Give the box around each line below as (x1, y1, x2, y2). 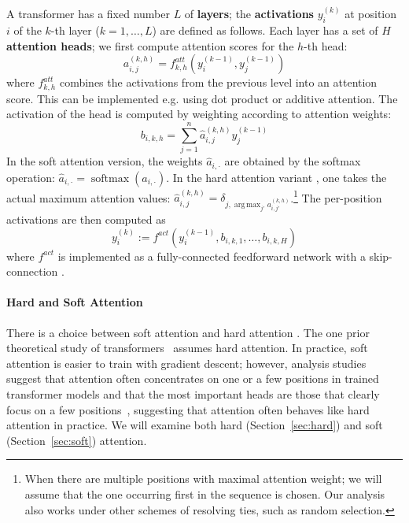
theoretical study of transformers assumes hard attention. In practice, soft (6, 339, 368, 356)
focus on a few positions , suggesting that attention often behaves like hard (6, 401, 370, 417)
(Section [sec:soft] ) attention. (6, 432, 147, 448)
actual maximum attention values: (6, 189, 171, 206)
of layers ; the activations (184, 6, 314, 22)
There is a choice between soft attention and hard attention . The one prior (6, 324, 370, 340)
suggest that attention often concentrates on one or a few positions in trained (6, 370, 379, 387)
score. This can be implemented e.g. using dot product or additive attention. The (6, 90, 398, 106)
